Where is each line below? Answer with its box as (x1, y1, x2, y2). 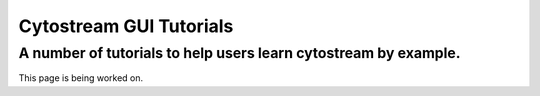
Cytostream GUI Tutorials (18, 15, 234, 37)
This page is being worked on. (18, 72, 144, 84)
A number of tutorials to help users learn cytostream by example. (18, 44, 461, 62)
